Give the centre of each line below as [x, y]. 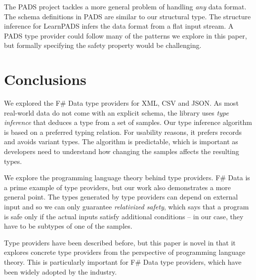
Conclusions [45, 79]
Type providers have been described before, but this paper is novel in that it [120, 242]
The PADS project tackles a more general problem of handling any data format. [125, 6]
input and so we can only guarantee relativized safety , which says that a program [127, 207]
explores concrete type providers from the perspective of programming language [125, 252]
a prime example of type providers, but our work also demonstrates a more [118, 187]
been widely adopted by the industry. [61, 271]
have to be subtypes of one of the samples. [68, 226]
